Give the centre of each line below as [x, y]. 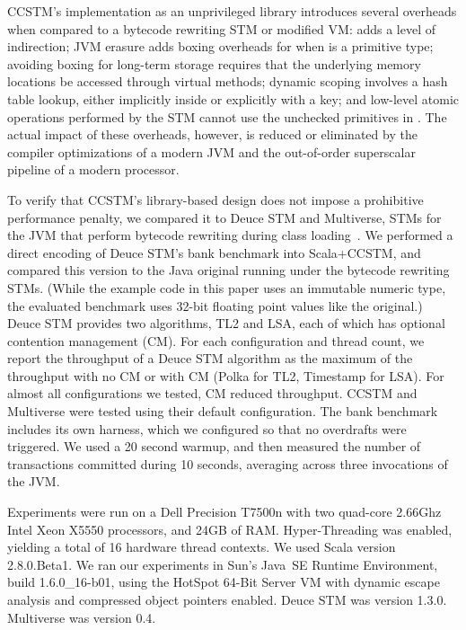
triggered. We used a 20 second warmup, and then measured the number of [214, 446]
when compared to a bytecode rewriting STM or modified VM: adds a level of [222, 28]
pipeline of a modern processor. [93, 169]
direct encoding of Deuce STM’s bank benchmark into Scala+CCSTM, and [214, 252]
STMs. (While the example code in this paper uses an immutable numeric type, [227, 287]
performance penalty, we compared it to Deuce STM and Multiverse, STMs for [224, 217]
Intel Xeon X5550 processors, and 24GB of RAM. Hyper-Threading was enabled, [230, 529]
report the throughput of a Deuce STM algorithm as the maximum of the [210, 358]
